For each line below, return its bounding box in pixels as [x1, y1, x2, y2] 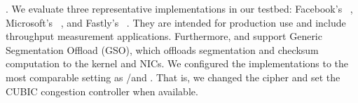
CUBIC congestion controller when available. [6, 83, 198, 98]
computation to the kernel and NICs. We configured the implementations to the [6, 56, 349, 71]
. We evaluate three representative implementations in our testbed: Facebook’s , [6, 1, 353, 15]
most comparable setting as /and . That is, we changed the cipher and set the [6, 69, 340, 84]
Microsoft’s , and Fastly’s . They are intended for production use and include [6, 15, 346, 29]
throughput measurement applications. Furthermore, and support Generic [6, 29, 322, 43]
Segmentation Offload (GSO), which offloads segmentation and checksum [6, 42, 319, 57]
